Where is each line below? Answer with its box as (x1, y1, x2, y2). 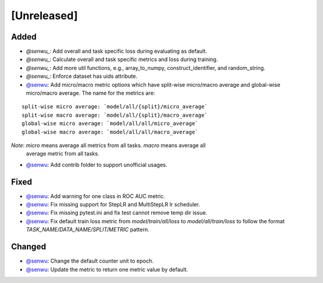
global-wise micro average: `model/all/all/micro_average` (22, 120, 199, 127)
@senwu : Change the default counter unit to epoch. (26, 257, 154, 264)
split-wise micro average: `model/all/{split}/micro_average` (22, 104, 208, 110)
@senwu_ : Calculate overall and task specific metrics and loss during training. (26, 56, 218, 63)
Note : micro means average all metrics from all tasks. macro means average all (11, 141, 206, 149)
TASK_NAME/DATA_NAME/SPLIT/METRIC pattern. (26, 226, 150, 233)
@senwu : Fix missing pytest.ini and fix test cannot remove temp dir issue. (26, 209, 208, 217)
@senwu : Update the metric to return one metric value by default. (26, 266, 188, 273)
